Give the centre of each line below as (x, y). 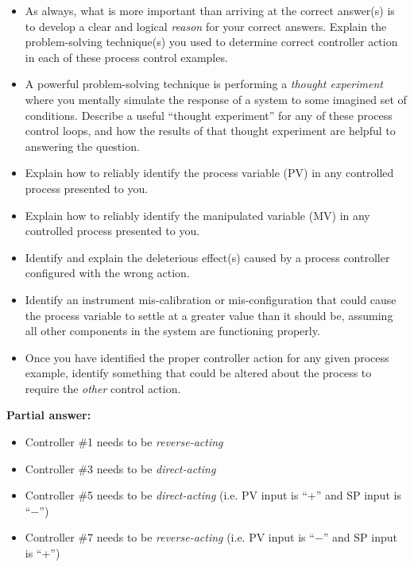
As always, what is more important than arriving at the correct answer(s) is (210, 10)
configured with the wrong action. (107, 273)
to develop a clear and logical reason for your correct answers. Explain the (206, 26)
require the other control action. (103, 388)
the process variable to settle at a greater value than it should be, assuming (209, 315)
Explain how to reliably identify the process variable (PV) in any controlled (209, 173)
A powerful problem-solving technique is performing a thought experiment (204, 84)
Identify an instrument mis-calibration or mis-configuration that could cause (211, 299)
